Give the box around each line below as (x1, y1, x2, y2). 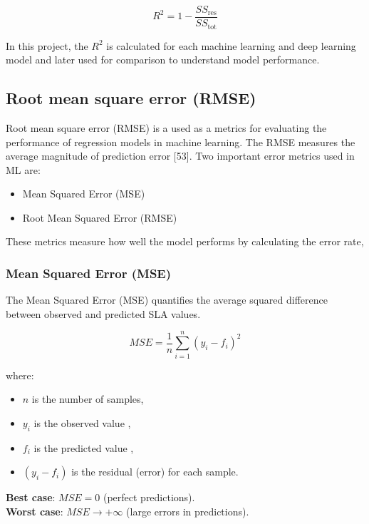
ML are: (6, 162, 41, 177)
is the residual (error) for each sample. (71, 464, 239, 479)
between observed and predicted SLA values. (6, 306, 201, 321)
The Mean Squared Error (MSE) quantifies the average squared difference (6, 292, 328, 307)
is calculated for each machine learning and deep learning (106, 38, 356, 53)
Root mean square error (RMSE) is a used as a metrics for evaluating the (6, 120, 327, 135)
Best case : (6, 490, 56, 505)
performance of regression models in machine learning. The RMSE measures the (6, 134, 355, 149)
